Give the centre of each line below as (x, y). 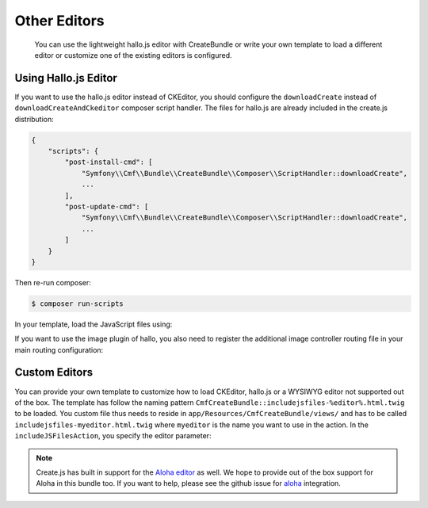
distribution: (34, 119)
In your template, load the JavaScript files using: (94, 324)
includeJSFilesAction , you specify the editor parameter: (113, 436)
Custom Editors (54, 372)
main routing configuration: (59, 349)
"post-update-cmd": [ (107, 206)
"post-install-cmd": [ (109, 162)
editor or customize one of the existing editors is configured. (134, 55)
